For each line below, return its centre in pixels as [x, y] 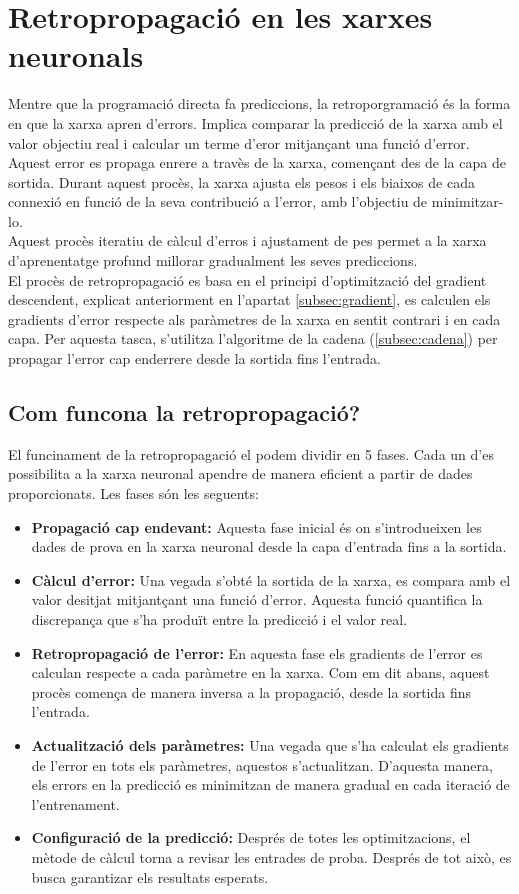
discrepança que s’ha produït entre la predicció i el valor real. [219, 618]
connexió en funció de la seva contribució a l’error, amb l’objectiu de [218, 201]
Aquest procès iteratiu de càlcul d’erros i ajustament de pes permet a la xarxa [247, 240]
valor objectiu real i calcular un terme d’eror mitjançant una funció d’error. [239, 142]
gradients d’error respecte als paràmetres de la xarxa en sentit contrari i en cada [254, 318]
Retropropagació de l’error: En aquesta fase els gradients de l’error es [257, 652]
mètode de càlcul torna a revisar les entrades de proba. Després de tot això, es [271, 856]
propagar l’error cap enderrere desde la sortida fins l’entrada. [194, 358]
